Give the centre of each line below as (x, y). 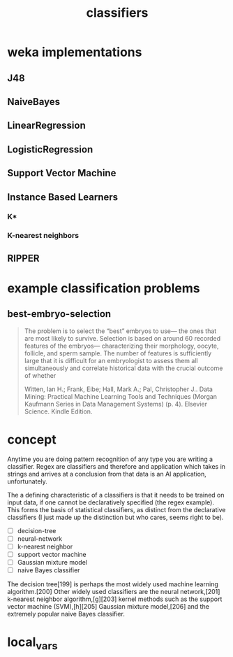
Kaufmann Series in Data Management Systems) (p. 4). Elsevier (116, 404)
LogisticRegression (50, 149)
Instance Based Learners (63, 197)
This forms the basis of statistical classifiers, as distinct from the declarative (116, 509)
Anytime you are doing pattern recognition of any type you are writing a (110, 459)
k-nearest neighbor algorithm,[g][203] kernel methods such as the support (115, 599)
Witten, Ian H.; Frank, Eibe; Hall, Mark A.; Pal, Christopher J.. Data (118, 389)
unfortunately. (27, 481)
